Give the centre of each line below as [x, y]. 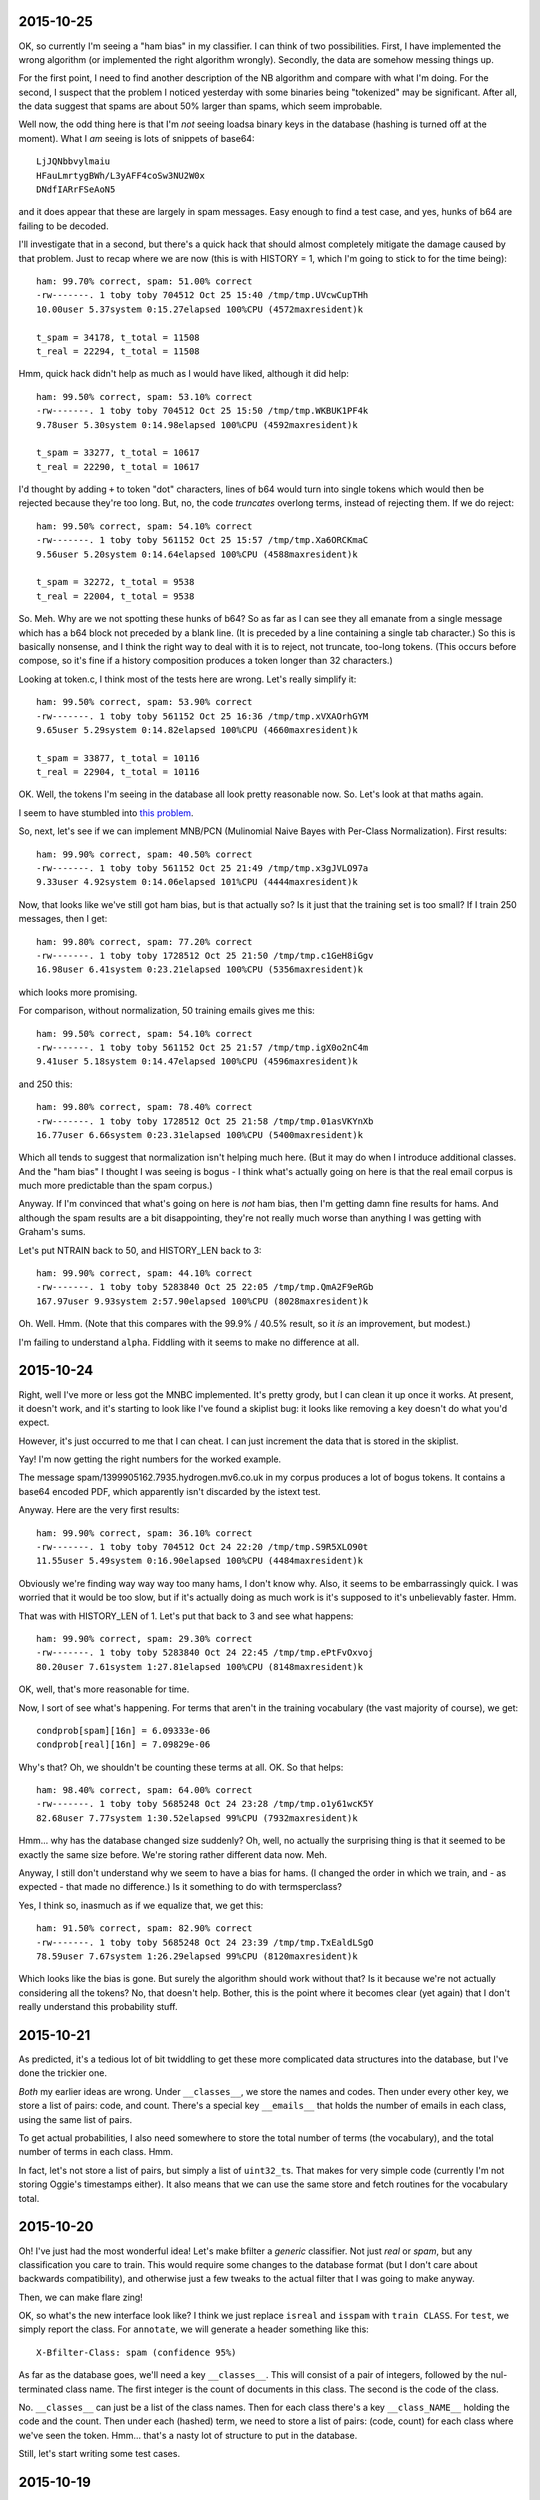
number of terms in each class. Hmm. [96, 2152]
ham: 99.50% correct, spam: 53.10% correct [144, 396]
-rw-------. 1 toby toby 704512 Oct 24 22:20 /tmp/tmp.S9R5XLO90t [202, 1547]
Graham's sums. [52, 1232]
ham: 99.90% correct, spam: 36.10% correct [144, 1533]
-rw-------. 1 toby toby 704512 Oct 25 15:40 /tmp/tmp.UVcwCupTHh [202, 295]
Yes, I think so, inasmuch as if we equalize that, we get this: [141, 1905]
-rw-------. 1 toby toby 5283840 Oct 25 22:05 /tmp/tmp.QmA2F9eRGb [205, 1287]
